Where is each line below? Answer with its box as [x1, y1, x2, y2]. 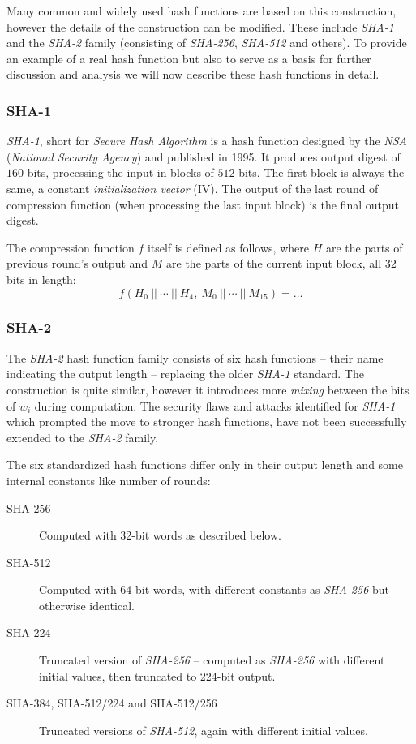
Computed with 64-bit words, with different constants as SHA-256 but [39, 581, 389, 598]
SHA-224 [6, 624, 51, 641]
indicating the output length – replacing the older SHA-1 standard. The [6, 365, 364, 382]
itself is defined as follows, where [147, 239, 309, 256]
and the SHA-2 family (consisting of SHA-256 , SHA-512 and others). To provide [6, 34, 407, 51]
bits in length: [6, 270, 76, 287]
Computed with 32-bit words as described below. [39, 527, 281, 544]
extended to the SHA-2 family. [6, 428, 159, 445]
